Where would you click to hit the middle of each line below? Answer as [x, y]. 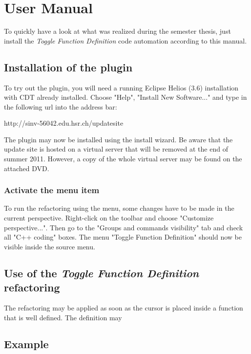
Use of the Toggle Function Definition [102, 273]
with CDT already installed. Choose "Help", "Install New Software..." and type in [125, 97]
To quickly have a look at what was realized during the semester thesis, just [117, 31]
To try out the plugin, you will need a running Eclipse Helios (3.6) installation [121, 87]
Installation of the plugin [68, 67]
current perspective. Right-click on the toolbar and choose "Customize [109, 218]
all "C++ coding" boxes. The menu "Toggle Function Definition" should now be [123, 237]
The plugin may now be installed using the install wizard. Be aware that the [118, 139]
